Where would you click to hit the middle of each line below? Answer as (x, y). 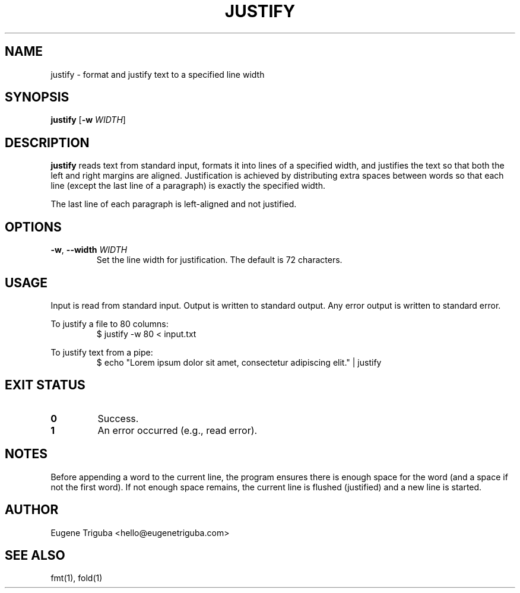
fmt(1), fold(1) (77, 578)
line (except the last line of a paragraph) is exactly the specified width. (188, 186)
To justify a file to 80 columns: (110, 324)
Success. (118, 418)
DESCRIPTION (47, 142)
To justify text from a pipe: (102, 352)
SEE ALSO (35, 555)
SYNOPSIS (37, 97)
